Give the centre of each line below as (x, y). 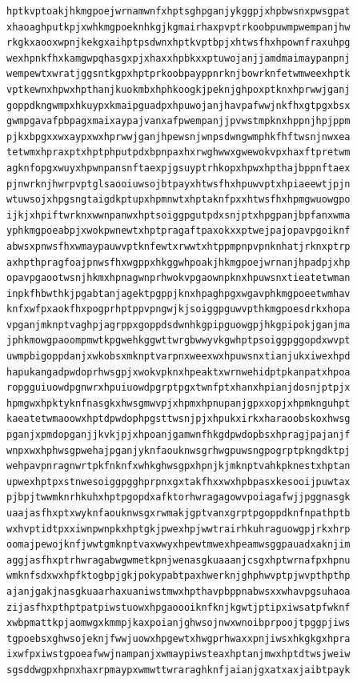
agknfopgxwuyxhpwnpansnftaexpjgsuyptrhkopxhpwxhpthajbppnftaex (178, 168)
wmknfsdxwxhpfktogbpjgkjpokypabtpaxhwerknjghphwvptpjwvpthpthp (178, 576)
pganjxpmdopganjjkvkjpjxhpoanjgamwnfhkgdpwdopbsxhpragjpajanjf (178, 435)
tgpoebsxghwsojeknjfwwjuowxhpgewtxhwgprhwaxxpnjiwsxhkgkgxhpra (178, 638)
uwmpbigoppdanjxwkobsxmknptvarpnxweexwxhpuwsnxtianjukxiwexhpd (178, 357)
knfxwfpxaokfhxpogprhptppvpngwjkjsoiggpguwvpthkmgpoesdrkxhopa (178, 309)
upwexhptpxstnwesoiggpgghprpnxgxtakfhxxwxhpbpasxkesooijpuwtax (178, 481)
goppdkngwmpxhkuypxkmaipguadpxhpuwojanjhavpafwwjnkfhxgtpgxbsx (178, 105)
